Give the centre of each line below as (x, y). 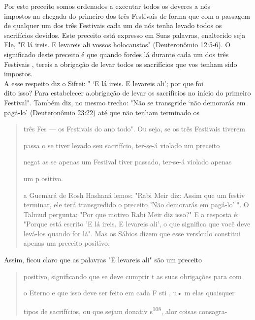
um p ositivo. (43, 178)
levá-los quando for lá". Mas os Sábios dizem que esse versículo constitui (132, 233)
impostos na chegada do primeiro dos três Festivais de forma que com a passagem (127, 16)
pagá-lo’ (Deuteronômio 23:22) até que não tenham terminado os (102, 112)
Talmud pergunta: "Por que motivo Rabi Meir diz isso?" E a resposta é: (131, 214)
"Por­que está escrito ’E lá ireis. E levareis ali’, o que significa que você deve (137, 224)
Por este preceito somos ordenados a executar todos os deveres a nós (107, 6)
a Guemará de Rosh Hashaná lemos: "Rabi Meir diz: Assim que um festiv (134, 195)
